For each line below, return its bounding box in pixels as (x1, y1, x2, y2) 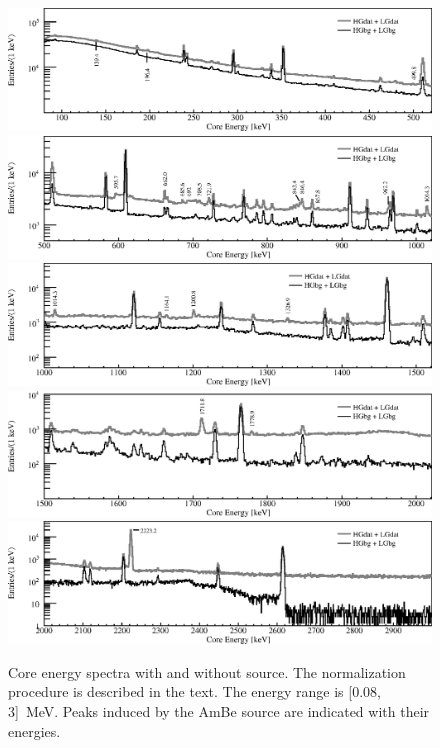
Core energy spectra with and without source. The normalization (8, 661, 406, 682)
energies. (8, 720, 61, 741)
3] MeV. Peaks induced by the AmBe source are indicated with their (8, 700, 430, 721)
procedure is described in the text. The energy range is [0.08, (8, 681, 381, 702)
